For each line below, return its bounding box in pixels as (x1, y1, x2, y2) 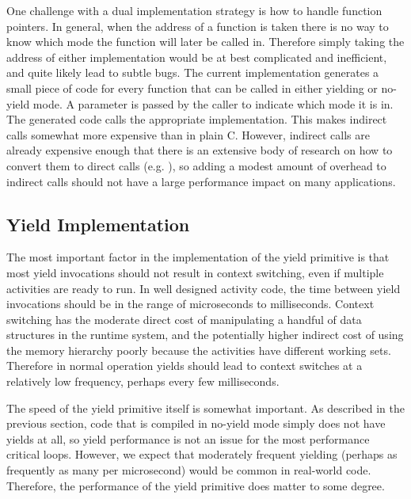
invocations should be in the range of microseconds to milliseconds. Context (6, 295, 375, 312)
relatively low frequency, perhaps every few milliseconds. (6, 373, 280, 390)
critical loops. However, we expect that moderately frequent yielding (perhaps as (6, 446, 398, 463)
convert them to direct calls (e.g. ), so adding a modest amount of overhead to (6, 157, 386, 173)
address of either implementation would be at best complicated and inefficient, (6, 48, 387, 65)
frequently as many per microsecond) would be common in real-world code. (6, 462, 371, 478)
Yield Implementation (6, 211, 190, 236)
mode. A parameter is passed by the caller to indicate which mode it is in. (32, 95, 394, 112)
